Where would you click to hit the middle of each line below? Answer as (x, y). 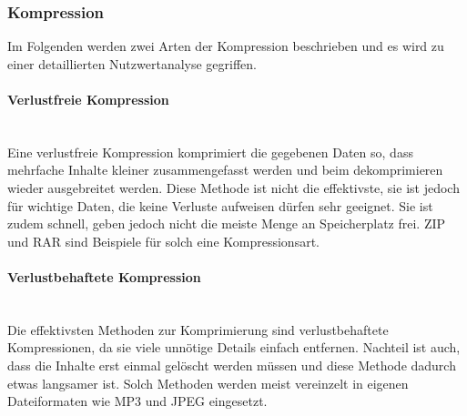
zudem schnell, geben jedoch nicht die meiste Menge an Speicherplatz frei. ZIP (227, 223)
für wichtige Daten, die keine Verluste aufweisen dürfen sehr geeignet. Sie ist (220, 205)
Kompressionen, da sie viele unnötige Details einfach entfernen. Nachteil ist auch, (234, 347)
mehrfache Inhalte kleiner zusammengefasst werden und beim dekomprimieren (225, 170)
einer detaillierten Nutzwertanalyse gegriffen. (132, 63)
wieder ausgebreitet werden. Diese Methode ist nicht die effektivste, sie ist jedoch (233, 187)
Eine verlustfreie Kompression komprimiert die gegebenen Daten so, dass (210, 152)
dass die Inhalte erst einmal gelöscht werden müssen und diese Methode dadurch (232, 365)
